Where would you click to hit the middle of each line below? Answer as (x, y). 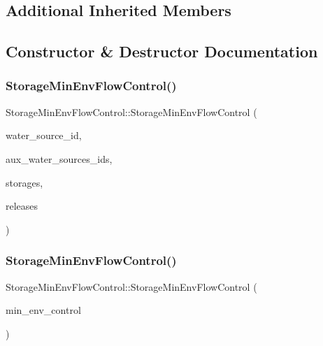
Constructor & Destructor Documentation (162, 51)
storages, (24, 182)
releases (22, 206)
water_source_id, (44, 135)
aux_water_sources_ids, (59, 158)
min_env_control (43, 310)
